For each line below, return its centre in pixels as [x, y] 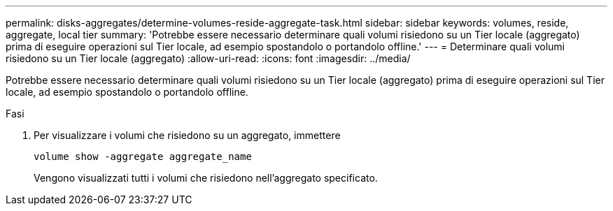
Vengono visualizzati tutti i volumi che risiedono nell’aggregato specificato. [206, 178]
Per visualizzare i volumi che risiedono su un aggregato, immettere [187, 135]
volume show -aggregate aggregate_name [143, 157]
